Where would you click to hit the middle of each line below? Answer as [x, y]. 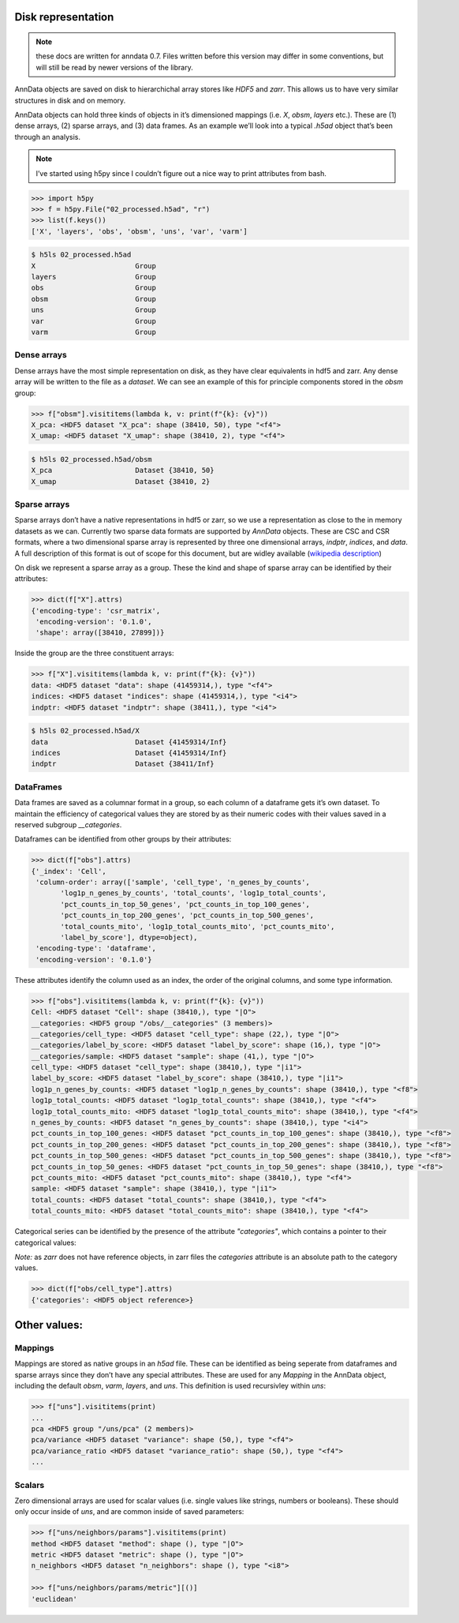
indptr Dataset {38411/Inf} [123, 764]
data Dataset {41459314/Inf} [129, 742]
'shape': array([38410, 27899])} [100, 633]
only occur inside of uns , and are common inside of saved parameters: [129, 1512]
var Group [94, 321]
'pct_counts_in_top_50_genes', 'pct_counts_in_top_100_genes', [185, 904]
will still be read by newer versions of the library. [114, 67]
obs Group [94, 288]
